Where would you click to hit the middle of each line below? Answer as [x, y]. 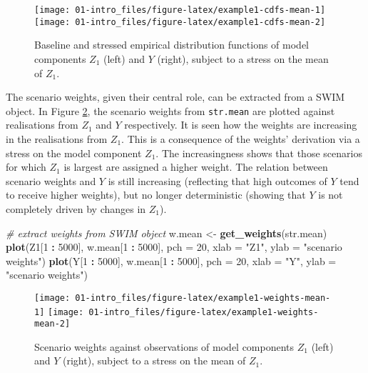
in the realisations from [57, 138]
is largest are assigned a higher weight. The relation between [196, 167]
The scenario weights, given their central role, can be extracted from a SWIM [175, 97]
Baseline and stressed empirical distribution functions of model [172, 45]
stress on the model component [74, 153]
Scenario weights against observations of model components [164, 346]
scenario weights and [51, 180]
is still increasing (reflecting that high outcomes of [218, 180]
